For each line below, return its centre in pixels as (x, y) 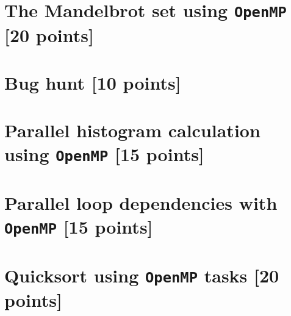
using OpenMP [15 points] (104, 154)
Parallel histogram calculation (132, 130)
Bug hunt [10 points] (93, 82)
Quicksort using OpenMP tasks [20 (142, 275)
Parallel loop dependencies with (141, 202)
